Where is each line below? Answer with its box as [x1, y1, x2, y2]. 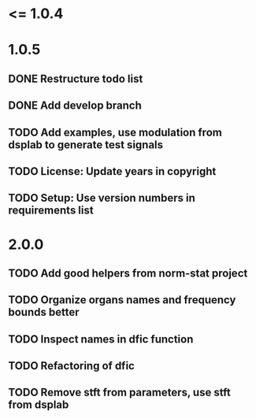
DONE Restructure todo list [8, 72, 143, 85]
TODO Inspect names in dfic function [8, 332, 194, 346]
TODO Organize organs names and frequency [8, 293, 236, 307]
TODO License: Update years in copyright [8, 165, 217, 178]
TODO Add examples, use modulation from [8, 125, 222, 139]
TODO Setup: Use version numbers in [8, 191, 195, 205]
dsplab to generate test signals [8, 138, 164, 151]
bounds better [8, 306, 80, 319]
